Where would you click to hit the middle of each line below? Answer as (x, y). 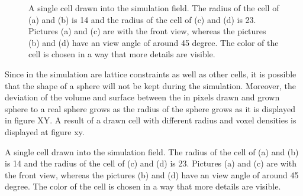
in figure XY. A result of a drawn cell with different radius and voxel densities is (151, 120)
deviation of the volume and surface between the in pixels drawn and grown (142, 97)
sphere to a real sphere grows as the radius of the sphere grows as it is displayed (150, 108)
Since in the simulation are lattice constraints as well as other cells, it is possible (151, 73)
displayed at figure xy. (45, 131)
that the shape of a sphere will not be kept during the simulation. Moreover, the (150, 85)
